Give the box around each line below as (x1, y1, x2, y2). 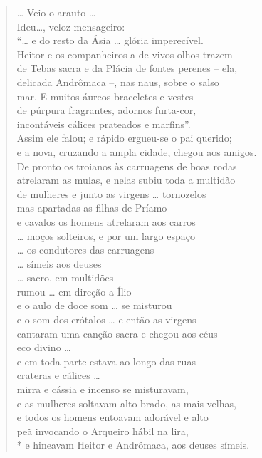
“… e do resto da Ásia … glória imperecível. (16, 33, 204, 48)
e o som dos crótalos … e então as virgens (16, 312, 197, 327)
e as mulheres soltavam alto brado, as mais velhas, (16, 395, 236, 410)
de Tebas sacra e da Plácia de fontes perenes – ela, (16, 61, 238, 76)
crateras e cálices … (16, 368, 100, 382)
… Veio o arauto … (16, 5, 96, 19)
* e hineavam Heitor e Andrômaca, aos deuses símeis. (16, 437, 250, 452)
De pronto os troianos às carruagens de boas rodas (16, 158, 237, 173)
